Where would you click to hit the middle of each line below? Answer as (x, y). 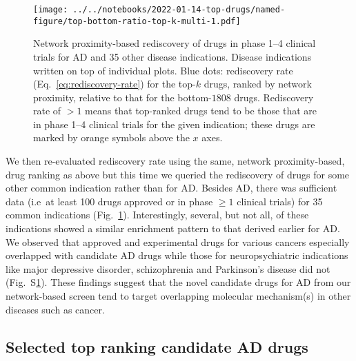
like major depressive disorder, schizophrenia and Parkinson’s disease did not (168, 268)
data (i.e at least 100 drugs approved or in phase (109, 201)
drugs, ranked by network (258, 84)
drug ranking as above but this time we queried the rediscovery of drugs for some (178, 174)
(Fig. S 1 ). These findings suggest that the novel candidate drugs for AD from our (178, 282)
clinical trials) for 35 (280, 201)
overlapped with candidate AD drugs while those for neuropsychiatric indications (177, 255)
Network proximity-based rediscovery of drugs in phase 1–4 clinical (175, 43)
